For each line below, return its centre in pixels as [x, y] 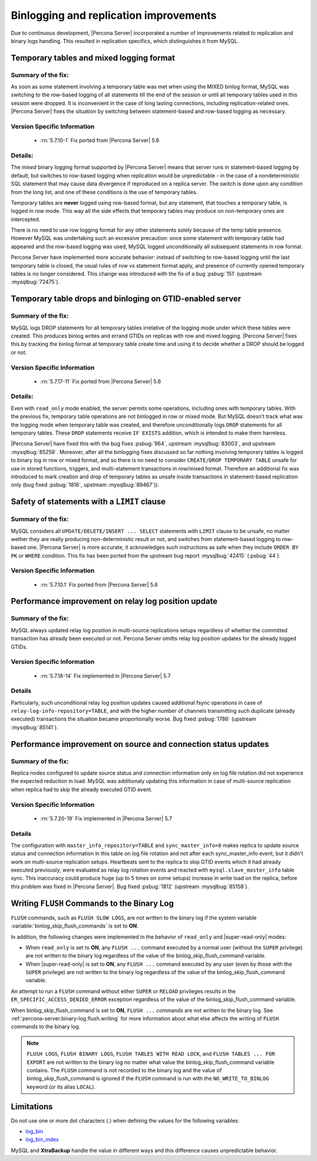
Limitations [32, 1107]
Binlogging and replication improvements [114, 15]
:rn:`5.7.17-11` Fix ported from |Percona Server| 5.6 [101, 381]
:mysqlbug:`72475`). [35, 282]
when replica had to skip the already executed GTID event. [82, 789]
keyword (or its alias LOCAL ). [61, 1087]
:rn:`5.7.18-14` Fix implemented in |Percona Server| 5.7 [105, 676]
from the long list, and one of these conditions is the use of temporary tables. [104, 192]
